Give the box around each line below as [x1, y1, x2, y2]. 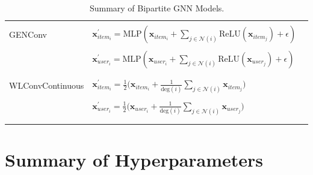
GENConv [9, 28, 47, 40]
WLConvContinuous [9, 79, 84, 92]
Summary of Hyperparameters [5, 147, 264, 171]
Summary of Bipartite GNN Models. [89, 2, 225, 14]
